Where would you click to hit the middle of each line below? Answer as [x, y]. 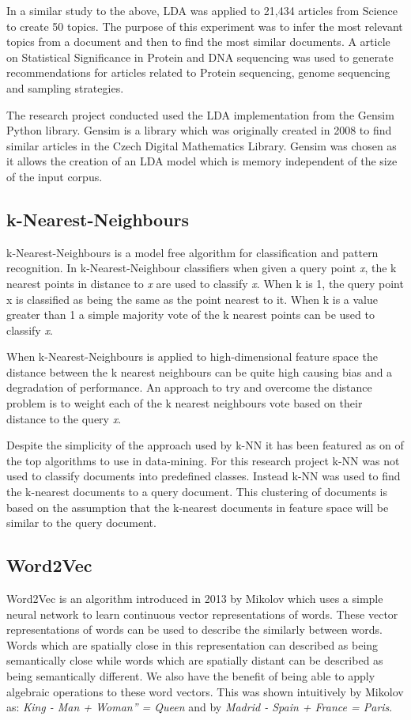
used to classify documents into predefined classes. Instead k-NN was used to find [204, 476]
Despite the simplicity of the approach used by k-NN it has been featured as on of [205, 445]
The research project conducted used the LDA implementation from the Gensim [200, 114]
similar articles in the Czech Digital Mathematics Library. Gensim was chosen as [202, 145]
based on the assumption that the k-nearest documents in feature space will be [198, 507]
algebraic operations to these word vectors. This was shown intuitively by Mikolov [205, 691]
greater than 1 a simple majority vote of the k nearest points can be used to [190, 315]
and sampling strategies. [65, 87]
